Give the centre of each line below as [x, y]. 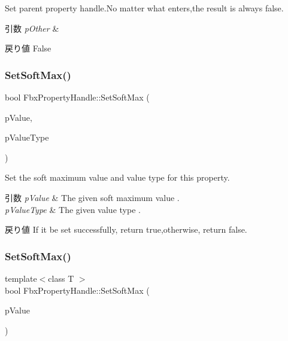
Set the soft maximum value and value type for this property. [117, 177]
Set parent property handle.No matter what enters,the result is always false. [144, 8]
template [21, 278]
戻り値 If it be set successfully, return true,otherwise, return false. [126, 229]
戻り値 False [28, 48]
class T [61, 278]
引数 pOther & [32, 28]
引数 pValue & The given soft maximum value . [92, 197]
